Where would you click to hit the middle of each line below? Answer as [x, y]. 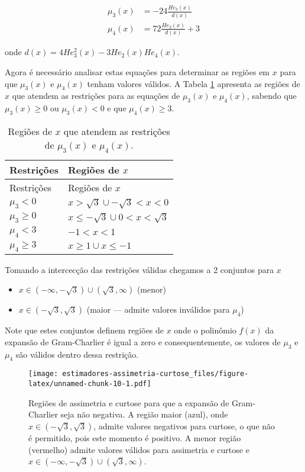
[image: [43, 374]
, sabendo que [272, 96]
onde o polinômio [205, 330]
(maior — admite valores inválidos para [158, 309]
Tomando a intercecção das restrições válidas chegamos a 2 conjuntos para [139, 269]
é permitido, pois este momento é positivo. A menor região [135, 437]
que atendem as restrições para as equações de [96, 96]
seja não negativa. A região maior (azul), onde [144, 414]
